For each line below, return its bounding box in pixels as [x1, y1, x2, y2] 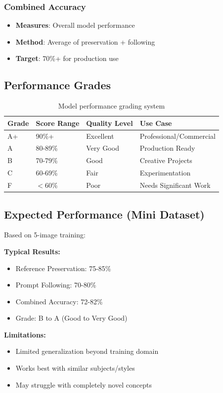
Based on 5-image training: [4, 229, 86, 240]
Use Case [139, 117, 172, 128]
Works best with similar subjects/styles [15, 363, 135, 373]
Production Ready [139, 143, 195, 153]
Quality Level [86, 117, 133, 128]
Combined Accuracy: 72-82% [15, 296, 103, 306]
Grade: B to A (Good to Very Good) [15, 313, 128, 323]
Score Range [36, 117, 80, 128]
